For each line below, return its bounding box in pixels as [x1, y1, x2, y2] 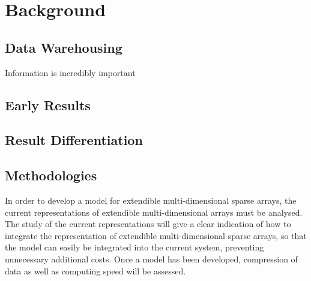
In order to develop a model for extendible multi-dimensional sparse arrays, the [5, 194, 297, 206]
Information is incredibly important [5, 66, 136, 78]
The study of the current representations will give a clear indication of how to [5, 217, 291, 230]
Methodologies [5, 166, 97, 185]
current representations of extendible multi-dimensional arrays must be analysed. [5, 206, 303, 218]
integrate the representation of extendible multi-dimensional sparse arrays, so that [5, 229, 307, 241]
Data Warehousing [5, 38, 122, 56]
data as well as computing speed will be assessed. [5, 264, 186, 277]
